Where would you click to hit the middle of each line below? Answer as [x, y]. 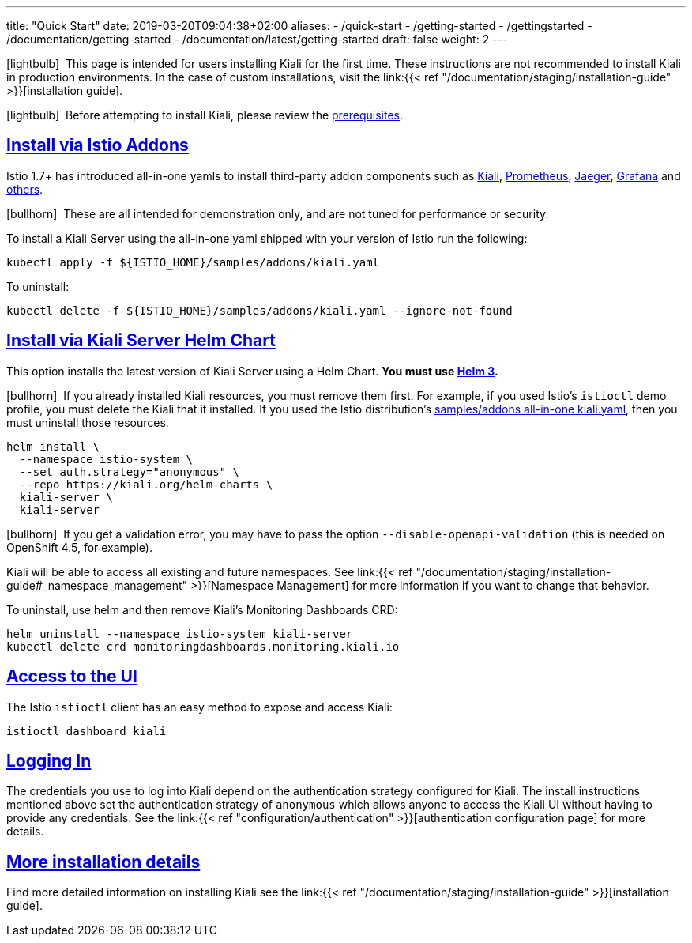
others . [25, 189]
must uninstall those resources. [88, 422]
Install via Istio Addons [98, 145]
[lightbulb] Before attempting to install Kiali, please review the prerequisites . [205, 115]
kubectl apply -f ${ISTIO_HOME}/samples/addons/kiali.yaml [193, 262]
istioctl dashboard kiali [86, 731]
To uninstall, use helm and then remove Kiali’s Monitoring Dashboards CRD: [202, 609]
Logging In [49, 760]
